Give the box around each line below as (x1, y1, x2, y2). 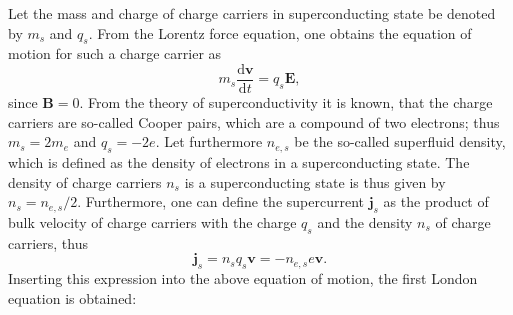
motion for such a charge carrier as (8, 43, 222, 64)
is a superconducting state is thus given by (184, 171, 446, 192)
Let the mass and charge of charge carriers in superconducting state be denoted (8, 3, 496, 23)
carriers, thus (8, 232, 88, 253)
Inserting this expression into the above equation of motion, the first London (8, 268, 478, 289)
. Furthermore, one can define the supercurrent (77, 191, 364, 212)
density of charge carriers (8, 171, 162, 192)
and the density (317, 212, 413, 233)
